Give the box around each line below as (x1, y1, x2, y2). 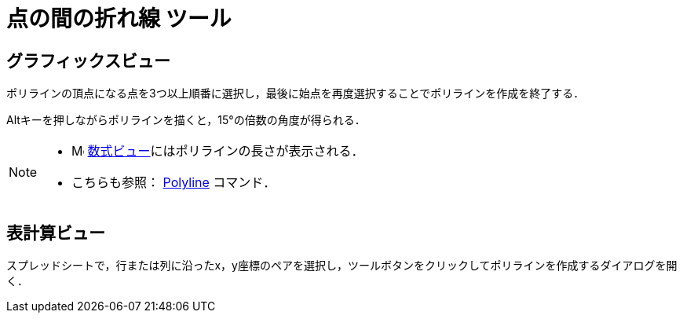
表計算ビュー (6, 222, 105, 243)
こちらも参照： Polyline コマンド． (71, 174, 276, 191)
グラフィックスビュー (6, 50, 170, 71)
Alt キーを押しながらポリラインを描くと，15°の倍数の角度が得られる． (6, 113, 366, 127)
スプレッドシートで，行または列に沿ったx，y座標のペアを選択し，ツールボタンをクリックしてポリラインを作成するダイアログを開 (6, 258, 678, 273)
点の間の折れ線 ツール (6, 5, 232, 32)
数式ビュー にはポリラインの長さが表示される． (87, 143, 364, 159)
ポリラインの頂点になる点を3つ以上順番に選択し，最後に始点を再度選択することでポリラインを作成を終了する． (6, 86, 585, 101)
